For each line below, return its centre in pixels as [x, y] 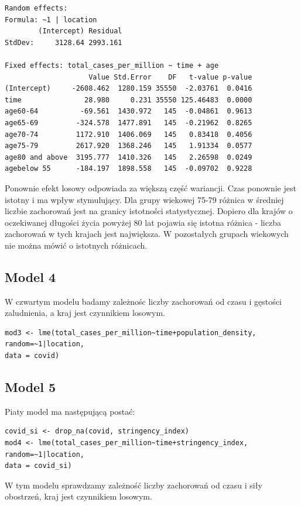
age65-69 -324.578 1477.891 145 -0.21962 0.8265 [129, 123]
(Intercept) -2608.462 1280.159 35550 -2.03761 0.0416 [129, 89]
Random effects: [36, 8]
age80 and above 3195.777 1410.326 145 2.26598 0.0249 [129, 157]
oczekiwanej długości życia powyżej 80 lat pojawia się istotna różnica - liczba [143, 222]
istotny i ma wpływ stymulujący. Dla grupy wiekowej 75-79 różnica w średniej [144, 199]
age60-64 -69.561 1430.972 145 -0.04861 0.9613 [129, 111]
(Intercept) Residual [80, 31]
